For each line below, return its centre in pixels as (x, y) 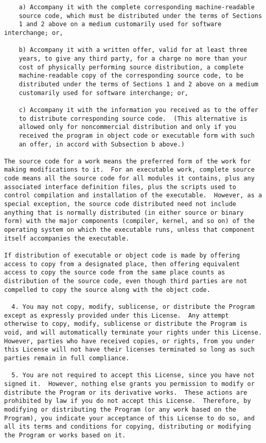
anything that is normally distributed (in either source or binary (124, 213)
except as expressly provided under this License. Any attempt (117, 315)
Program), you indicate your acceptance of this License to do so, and (129, 418)
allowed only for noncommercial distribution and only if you (128, 127)
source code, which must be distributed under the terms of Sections (140, 16)
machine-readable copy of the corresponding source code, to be (131, 76)
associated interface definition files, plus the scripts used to (120, 187)
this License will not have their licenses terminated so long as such (129, 350)
